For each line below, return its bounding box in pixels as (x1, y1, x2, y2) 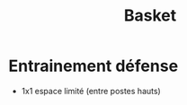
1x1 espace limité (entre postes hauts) (21, 85, 161, 96)
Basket (123, 5, 177, 26)
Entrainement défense (8, 56, 179, 76)
